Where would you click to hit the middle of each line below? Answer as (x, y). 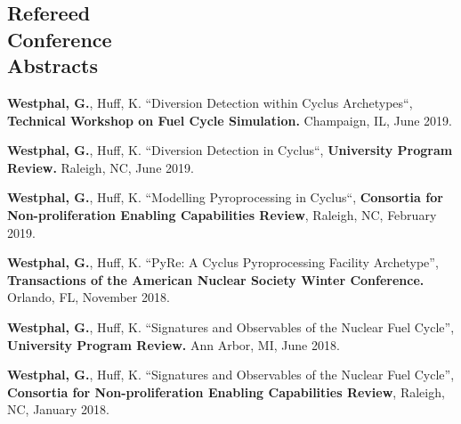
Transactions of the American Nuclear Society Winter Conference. (216, 279)
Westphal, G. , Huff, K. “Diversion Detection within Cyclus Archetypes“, (210, 102)
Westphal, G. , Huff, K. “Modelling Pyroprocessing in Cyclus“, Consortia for (225, 197)
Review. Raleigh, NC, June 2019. (101, 167)
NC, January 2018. (58, 409)
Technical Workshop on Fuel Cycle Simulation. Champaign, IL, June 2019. (230, 120)
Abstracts (53, 65)
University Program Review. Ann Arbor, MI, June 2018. (174, 344)
